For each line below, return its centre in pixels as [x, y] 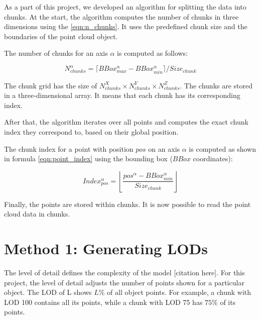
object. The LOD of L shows [48, 292]
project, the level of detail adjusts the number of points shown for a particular [124, 282]
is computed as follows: [153, 53]
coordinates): [213, 158]
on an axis [164, 148]
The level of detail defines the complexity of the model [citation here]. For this [124, 273]
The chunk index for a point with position [69, 148]
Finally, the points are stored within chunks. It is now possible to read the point [127, 204]
